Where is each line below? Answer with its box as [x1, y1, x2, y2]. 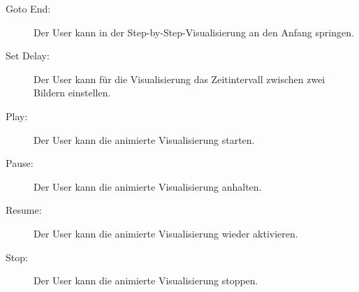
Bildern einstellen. [34, 85, 111, 100]
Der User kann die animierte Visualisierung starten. [34, 132, 255, 147]
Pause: [6, 156, 34, 170]
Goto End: [6, 1, 51, 15]
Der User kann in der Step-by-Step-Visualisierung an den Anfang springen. [34, 24, 354, 39]
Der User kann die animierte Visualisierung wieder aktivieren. [34, 226, 298, 240]
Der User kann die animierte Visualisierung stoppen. [34, 273, 258, 288]
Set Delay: [6, 48, 50, 63]
